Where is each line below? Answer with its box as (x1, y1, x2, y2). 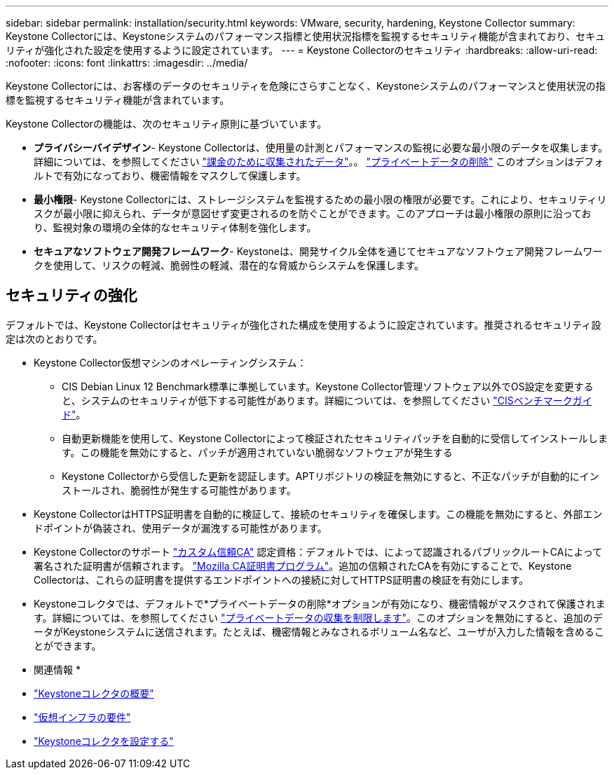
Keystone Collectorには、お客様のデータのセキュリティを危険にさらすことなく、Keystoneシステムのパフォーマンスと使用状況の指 (6, 80, 606, 92)
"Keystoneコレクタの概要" (34, 687, 154, 699)
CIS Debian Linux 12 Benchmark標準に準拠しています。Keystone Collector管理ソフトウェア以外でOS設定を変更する (62, 380, 594, 392)
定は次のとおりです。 (6, 332, 103, 345)
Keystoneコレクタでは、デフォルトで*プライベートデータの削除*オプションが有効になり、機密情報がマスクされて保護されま (34, 597, 606, 610)
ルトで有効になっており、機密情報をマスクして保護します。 (34, 170, 306, 181)
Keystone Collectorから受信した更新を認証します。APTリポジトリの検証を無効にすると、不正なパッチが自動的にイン (62, 469, 599, 482)
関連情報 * (34, 663, 81, 675)
